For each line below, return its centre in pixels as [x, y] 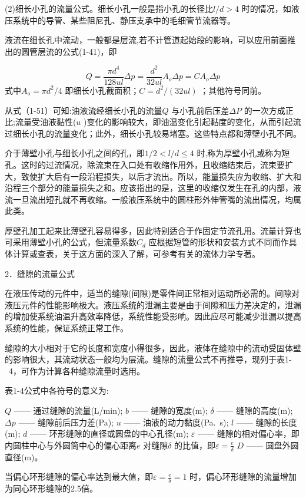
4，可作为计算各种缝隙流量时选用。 [76, 370]
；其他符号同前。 [233, 90]
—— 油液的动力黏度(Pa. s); [176, 422]
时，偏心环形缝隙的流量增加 [243, 476]
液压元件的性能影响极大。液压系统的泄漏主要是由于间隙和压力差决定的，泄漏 [153, 304]
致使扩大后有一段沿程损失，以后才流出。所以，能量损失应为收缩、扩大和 [161, 176]
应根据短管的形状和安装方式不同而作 [219, 242]
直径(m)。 [24, 456]
